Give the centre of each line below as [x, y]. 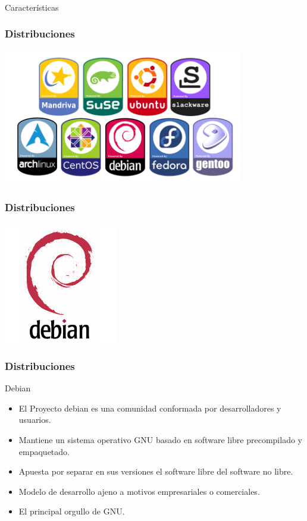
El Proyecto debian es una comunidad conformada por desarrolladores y [150, 408]
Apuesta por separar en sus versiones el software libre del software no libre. [156, 471]
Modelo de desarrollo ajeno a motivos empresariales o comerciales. [139, 491]
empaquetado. [44, 451]
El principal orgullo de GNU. [72, 511]
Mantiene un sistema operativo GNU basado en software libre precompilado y [160, 439]
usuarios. [35, 420]
